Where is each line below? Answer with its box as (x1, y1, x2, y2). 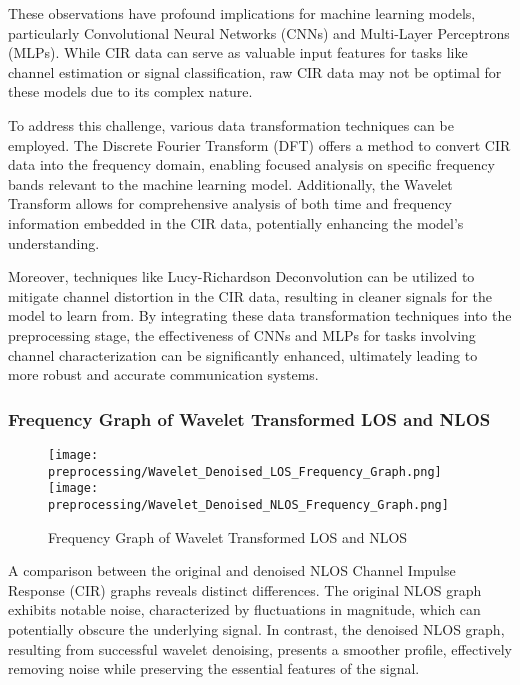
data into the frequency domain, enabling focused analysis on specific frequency (8, 154, 495, 175)
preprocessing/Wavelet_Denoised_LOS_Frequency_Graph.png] (48, 464, 442, 479)
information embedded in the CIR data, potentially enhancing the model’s (8, 212, 464, 233)
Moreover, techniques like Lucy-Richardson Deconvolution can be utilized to (8, 266, 475, 287)
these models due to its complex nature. (8, 81, 253, 102)
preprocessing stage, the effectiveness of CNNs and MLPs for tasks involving (8, 324, 476, 345)
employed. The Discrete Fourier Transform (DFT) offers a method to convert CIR (8, 134, 511, 155)
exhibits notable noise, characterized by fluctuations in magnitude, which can (8, 599, 481, 620)
